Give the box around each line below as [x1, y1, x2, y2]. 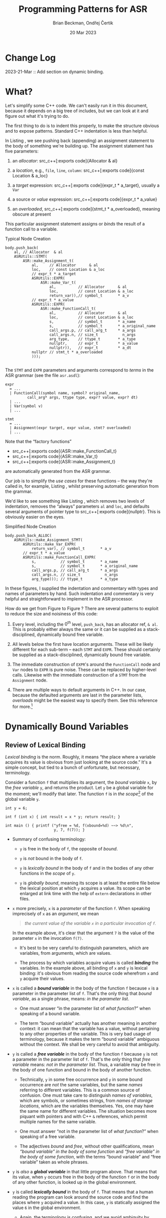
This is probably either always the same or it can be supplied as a [12, 626, 146, 632]
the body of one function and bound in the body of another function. [12, 1066, 152, 1072]
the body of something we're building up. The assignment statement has [5, 143, 153, 149]
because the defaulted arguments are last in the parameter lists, [12, 692, 143, 698]
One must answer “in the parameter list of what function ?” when [19, 1005, 151, 1011]
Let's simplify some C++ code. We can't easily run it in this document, [5, 102, 148, 108]
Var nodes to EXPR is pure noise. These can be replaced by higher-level [12, 667, 157, 673]
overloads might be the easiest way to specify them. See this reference [12, 697, 158, 703]
